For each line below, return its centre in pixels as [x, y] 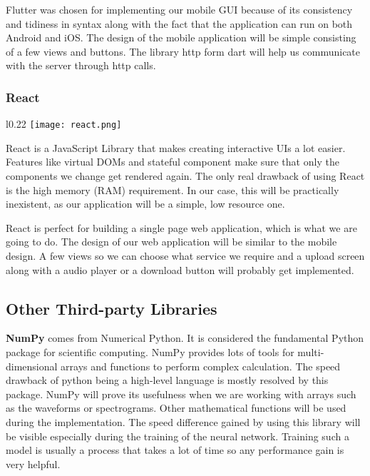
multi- [311, 351]
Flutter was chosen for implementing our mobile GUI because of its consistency [179, 9]
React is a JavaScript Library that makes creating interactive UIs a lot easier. [176, 147]
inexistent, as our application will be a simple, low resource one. [145, 204]
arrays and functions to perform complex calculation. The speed [201, 366]
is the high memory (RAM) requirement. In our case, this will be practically [173, 189]
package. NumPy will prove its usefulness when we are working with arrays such [181, 394]
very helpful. [33, 464]
